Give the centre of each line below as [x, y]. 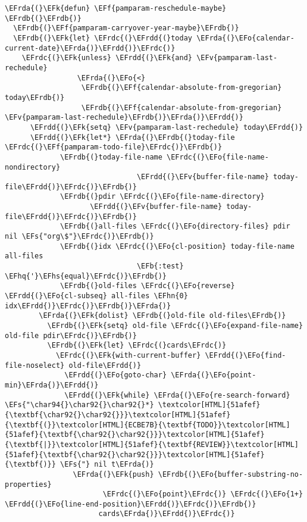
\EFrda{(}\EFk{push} [113, 474]
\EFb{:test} [160, 266]
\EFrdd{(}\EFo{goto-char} [116, 375]
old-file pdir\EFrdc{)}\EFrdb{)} [71, 335]
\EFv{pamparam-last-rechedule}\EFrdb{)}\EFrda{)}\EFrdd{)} [124, 118]
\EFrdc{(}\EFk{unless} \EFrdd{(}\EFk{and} [107, 58]
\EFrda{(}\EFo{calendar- [245, 38]
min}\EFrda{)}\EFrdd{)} [52, 385]
